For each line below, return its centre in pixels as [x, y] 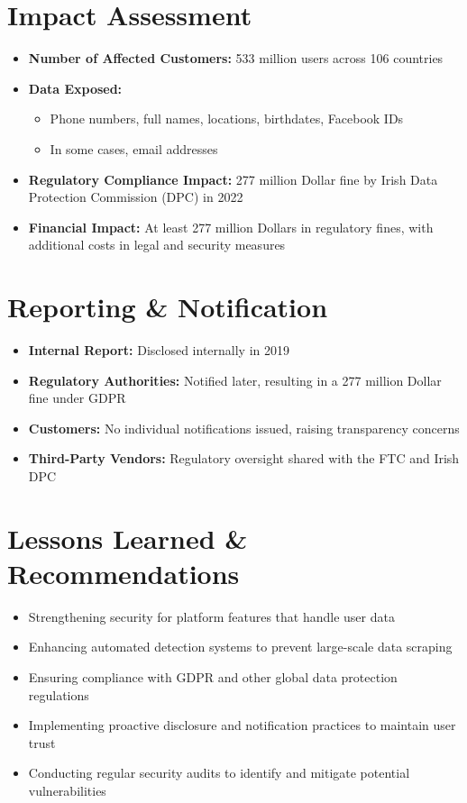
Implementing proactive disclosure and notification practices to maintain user [242, 725]
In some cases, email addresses [134, 148]
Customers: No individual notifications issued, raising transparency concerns [244, 428]
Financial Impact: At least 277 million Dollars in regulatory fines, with [231, 227]
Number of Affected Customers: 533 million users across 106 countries [236, 58]
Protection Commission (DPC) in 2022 [136, 197]
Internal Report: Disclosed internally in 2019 [159, 350]
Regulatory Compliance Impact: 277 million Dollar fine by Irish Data [233, 179]
